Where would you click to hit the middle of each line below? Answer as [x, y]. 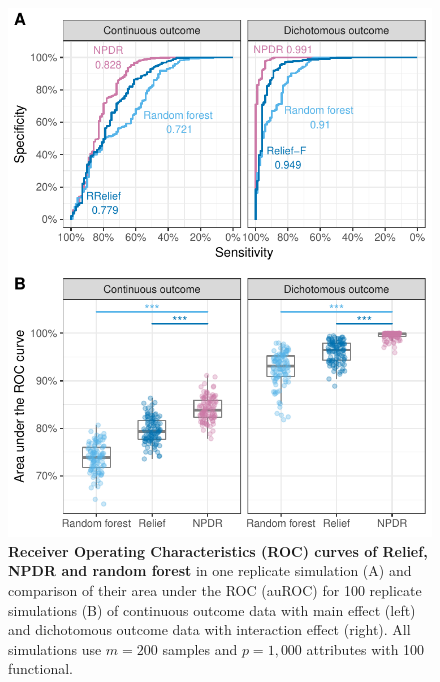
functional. [40, 668]
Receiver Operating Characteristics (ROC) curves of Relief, [218, 550]
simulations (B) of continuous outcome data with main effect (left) [212, 609]
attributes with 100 [365, 648]
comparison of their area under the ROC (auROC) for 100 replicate [215, 589]
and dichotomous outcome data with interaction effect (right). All [209, 629]
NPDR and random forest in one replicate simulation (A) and [210, 570]
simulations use [55, 648]
